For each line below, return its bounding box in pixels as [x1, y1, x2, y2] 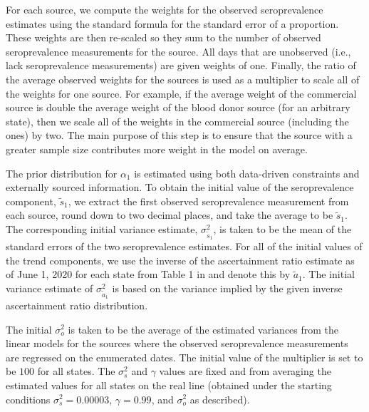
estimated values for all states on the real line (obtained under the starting [6, 377, 332, 392]
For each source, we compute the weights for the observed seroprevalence [6, 2, 323, 16]
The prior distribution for [6, 165, 118, 180]
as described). [189, 391, 250, 406]
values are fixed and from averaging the [159, 364, 331, 378]
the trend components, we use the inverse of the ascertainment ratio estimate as [6, 252, 355, 267]
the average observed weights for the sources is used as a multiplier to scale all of [6, 71, 360, 86]
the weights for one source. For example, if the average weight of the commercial [6, 86, 357, 101]
